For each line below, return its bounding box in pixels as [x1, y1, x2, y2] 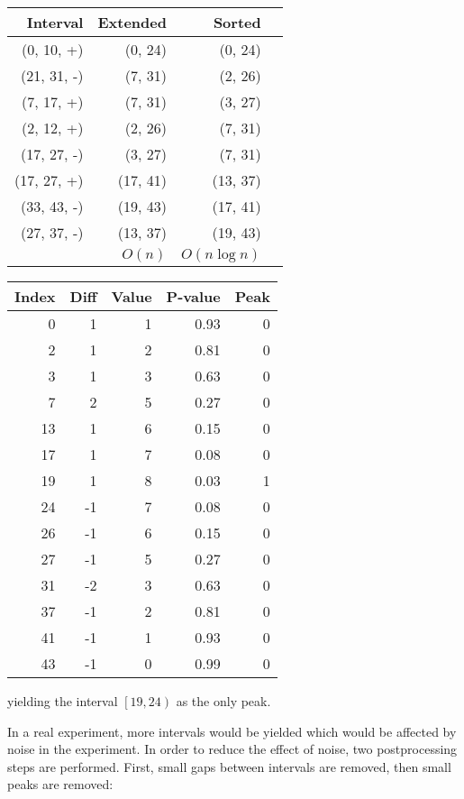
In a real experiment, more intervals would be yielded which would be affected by [7, 721, 457, 740]
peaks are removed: [7, 775, 114, 794]
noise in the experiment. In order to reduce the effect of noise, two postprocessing [7, 739, 458, 758]
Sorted [213, 12, 261, 32]
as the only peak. [176, 692, 271, 710]
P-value [166, 286, 221, 307]
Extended [97, 12, 167, 32]
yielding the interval [7, 692, 118, 710]
